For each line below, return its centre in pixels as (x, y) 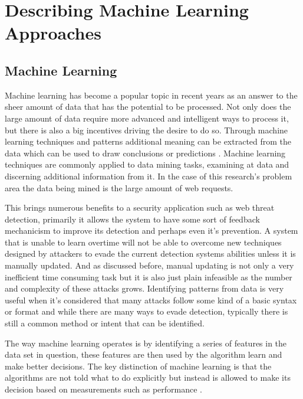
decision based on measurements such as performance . (103, 389)
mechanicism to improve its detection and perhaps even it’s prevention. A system (151, 230)
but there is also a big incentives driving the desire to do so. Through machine (146, 130)
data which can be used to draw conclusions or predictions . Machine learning (145, 153)
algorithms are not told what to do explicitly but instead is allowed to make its (148, 377)
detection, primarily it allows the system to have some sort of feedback (132, 219)
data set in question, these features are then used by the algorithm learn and (144, 354)
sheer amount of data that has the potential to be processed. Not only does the (148, 107)
